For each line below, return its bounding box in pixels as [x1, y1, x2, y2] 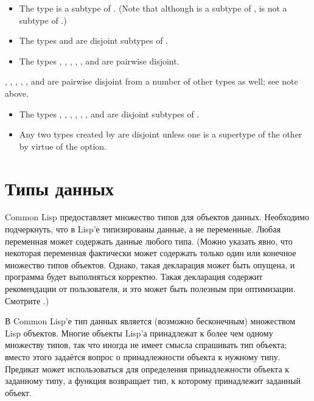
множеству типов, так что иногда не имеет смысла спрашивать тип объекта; [5, 338, 287, 351]
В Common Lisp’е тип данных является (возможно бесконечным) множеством [5, 315, 296, 327]
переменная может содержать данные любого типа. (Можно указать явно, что [5, 234, 293, 247]
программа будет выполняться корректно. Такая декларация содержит [5, 270, 263, 283]
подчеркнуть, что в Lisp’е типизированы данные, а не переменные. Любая [5, 223, 281, 235]
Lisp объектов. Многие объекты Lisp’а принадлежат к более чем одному [5, 326, 273, 339]
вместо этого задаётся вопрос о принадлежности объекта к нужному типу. [5, 350, 281, 363]
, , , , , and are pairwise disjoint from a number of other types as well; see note [5, 75, 298, 88]
